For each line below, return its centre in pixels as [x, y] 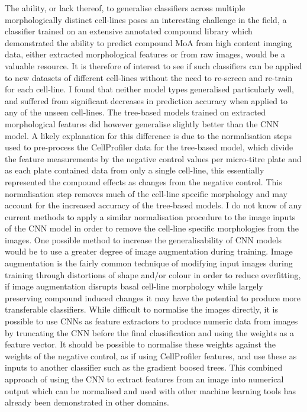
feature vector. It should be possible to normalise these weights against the [140, 344]
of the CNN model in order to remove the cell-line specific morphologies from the [152, 228]
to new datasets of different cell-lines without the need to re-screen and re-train [149, 77]
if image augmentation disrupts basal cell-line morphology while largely [134, 286]
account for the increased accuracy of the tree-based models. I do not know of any [153, 205]
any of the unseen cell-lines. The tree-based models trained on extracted [135, 112]
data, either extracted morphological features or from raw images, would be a [145, 54]
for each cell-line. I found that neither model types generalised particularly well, [149, 89]
